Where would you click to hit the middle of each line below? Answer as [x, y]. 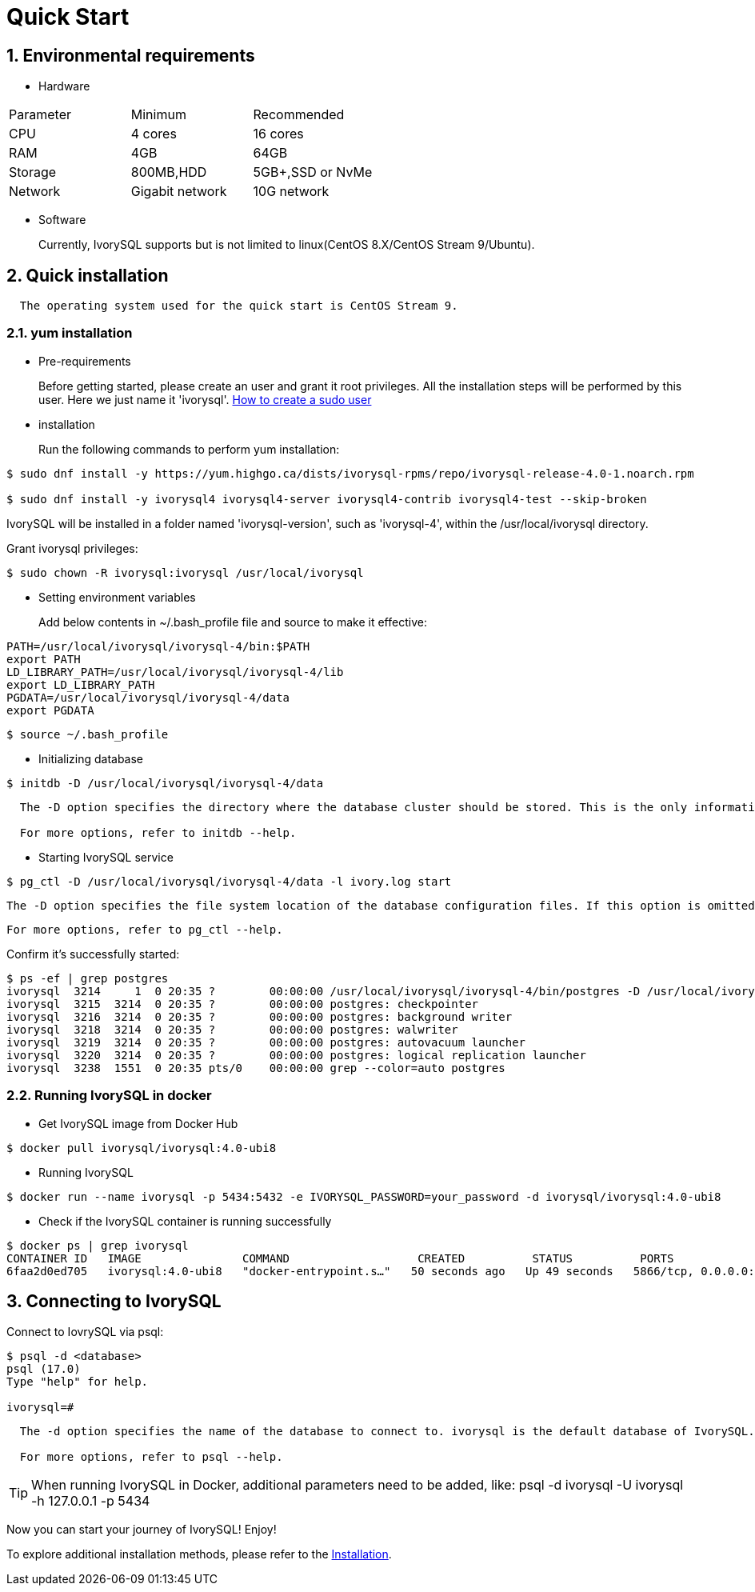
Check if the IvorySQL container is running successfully [185, 1221]
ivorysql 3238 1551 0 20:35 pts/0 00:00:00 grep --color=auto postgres [256, 1068]
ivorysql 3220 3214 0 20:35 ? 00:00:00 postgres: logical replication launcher [296, 1055]
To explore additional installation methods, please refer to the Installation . [199, 1554]
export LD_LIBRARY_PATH [81, 684]
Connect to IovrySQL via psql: [85, 1332]
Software [62, 220]
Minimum [158, 115]
